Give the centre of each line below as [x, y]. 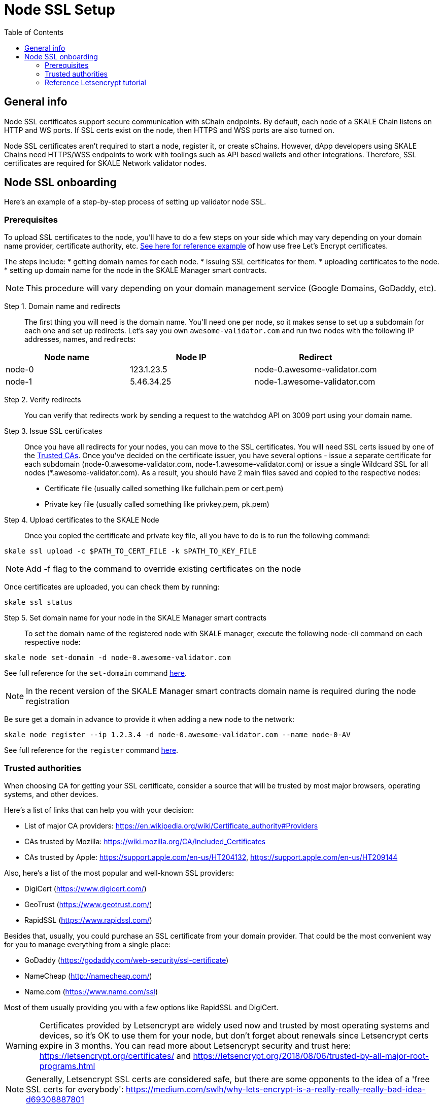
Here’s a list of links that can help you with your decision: [99, 810]
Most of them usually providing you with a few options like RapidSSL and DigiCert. [141, 1007]
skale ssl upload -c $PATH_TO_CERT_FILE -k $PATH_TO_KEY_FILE [130, 551]
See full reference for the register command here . [91, 750]
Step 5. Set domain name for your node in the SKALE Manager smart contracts [135, 618]
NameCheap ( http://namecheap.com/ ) [88, 976]
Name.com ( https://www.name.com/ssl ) [91, 991]
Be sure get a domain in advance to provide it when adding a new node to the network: [149, 719]
